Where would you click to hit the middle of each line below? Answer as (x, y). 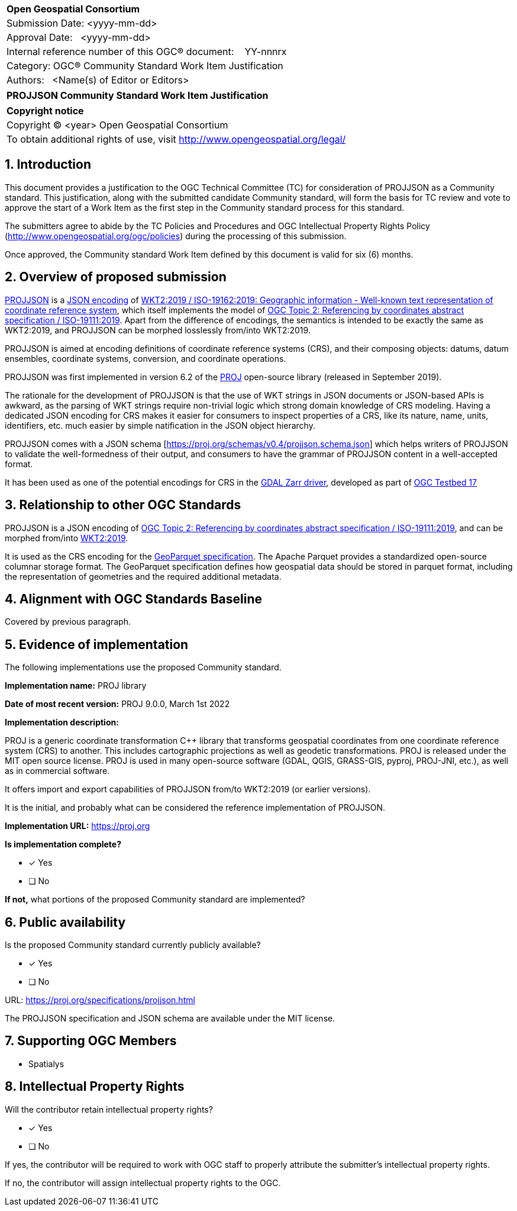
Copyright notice (45, 111)
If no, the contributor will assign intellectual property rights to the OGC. (143, 1183)
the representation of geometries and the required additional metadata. (143, 576)
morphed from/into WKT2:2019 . (67, 538)
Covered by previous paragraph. (68, 622)
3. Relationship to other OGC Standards (123, 505)
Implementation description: (62, 722)
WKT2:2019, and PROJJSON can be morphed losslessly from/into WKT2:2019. (158, 330)
